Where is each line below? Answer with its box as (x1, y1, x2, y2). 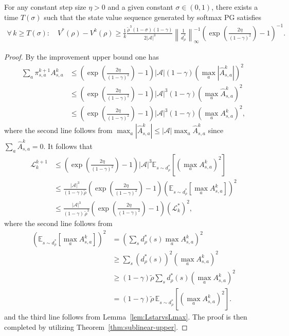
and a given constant (107, 2, 173, 12)
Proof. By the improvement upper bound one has (4, 51, 159, 62)
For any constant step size (4, 2, 86, 12)
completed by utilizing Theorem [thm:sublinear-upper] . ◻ (4, 322, 188, 332)
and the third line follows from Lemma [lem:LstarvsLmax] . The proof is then (4, 311, 247, 322)
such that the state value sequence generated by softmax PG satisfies (44, 11, 261, 22)
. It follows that (43, 140, 93, 151)
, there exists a (211, 2, 258, 12)
